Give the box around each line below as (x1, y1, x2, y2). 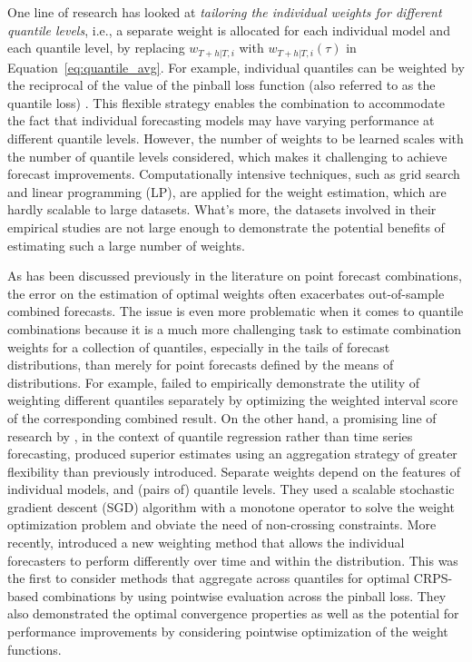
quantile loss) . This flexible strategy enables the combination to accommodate (7, 93, 445, 112)
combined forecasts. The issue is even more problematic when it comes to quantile (7, 301, 464, 321)
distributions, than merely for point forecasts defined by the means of (7, 355, 394, 374)
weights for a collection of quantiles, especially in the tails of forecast (7, 337, 390, 356)
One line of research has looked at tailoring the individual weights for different (7, 3, 442, 21)
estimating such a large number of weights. (7, 235, 246, 254)
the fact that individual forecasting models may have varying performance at (7, 111, 435, 130)
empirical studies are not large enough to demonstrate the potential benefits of (7, 217, 445, 236)
